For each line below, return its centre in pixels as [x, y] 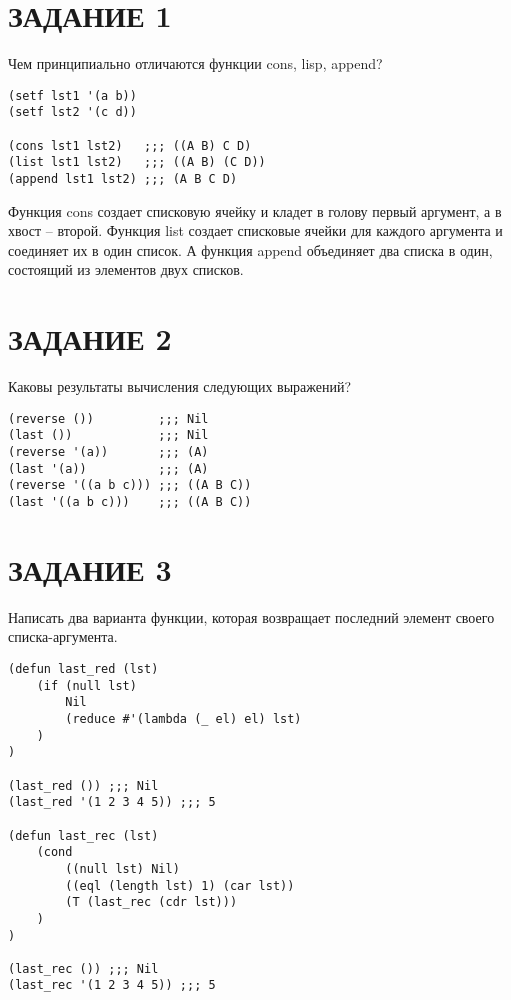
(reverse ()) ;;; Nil [108, 418]
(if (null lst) [86, 685]
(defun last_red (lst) [83, 669]
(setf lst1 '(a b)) [72, 95]
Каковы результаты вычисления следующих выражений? [180, 386]
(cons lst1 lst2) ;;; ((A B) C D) [130, 145]
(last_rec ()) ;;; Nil [83, 968]
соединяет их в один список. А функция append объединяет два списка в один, [250, 249]
